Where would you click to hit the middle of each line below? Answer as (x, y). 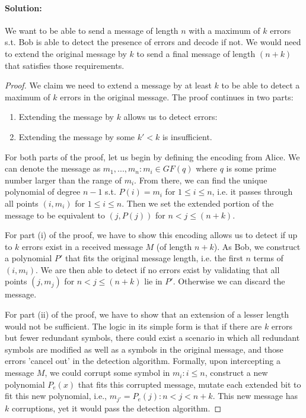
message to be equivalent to (55, 215)
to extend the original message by (66, 53)
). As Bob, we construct (257, 246)
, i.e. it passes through (252, 191)
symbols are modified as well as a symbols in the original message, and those (144, 349)
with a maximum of (224, 30)
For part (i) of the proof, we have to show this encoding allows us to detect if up (151, 235)
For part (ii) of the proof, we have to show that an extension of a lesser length (147, 314)
